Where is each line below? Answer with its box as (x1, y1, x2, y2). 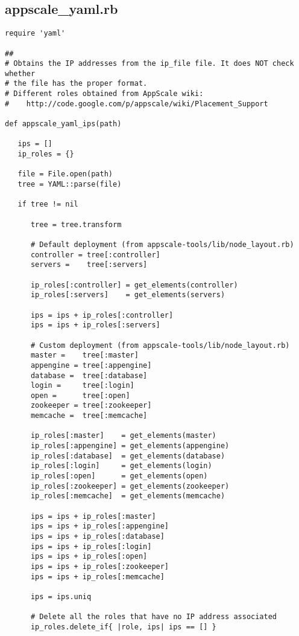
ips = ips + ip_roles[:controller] (30, 310, 174, 320)
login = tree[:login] (30, 381, 134, 390)
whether (5, 69, 36, 78)
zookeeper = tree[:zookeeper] (30, 401, 152, 410)
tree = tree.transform (30, 220, 122, 229)
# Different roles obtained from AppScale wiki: (5, 89, 204, 98)
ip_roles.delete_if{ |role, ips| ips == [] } (30, 622, 216, 631)
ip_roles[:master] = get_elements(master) (30, 431, 216, 440)
